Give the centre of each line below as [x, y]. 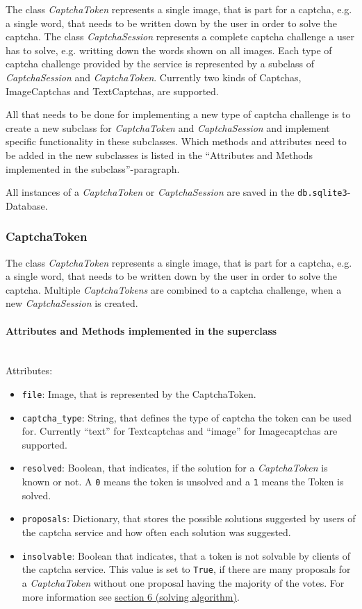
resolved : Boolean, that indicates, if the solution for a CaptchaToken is [175, 468]
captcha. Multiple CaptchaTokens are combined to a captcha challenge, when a [174, 289]
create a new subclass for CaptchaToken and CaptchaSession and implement [168, 127]
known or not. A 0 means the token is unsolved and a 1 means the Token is [183, 482]
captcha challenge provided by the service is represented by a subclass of [160, 64]
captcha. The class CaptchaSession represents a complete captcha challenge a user [180, 36]
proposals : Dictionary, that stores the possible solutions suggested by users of [189, 518]
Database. [27, 205]
